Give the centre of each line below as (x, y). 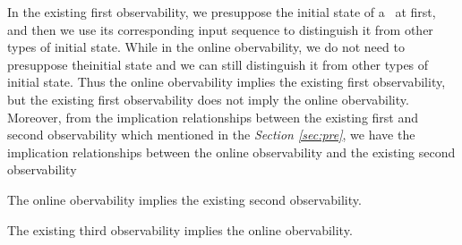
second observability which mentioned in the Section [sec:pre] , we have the (211, 135)
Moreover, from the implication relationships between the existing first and (213, 117)
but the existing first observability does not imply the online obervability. (208, 99)
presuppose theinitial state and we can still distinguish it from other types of (218, 64)
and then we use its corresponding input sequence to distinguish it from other (220, 29)
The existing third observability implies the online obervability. (180, 229)
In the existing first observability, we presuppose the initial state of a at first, (222, 12)
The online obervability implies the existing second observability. (184, 199)
